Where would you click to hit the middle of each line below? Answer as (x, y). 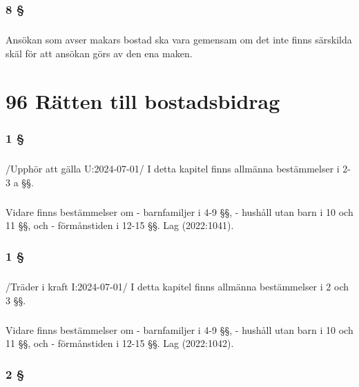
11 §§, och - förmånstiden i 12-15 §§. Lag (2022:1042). (120, 343)
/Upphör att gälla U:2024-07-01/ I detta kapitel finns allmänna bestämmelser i (173, 168)
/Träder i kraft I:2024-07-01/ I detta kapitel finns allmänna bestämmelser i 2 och (177, 286)
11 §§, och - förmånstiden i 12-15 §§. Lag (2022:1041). (120, 225)
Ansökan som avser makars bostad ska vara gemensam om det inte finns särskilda (179, 40)
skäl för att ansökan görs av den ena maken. (99, 53)
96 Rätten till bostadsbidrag (143, 100)
